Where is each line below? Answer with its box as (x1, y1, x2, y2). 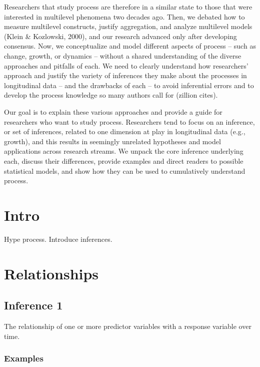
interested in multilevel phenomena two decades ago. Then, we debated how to (4, 11, 245, 22)
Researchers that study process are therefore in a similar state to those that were (4, 2, 252, 12)
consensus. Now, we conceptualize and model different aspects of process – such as (4, 41, 256, 51)
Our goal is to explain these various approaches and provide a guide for (4, 106, 222, 117)
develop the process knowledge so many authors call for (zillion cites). (4, 90, 218, 100)
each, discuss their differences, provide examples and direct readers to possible (4, 155, 243, 166)
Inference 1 (4, 297, 63, 313)
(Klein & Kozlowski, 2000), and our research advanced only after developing (4, 31, 237, 41)
